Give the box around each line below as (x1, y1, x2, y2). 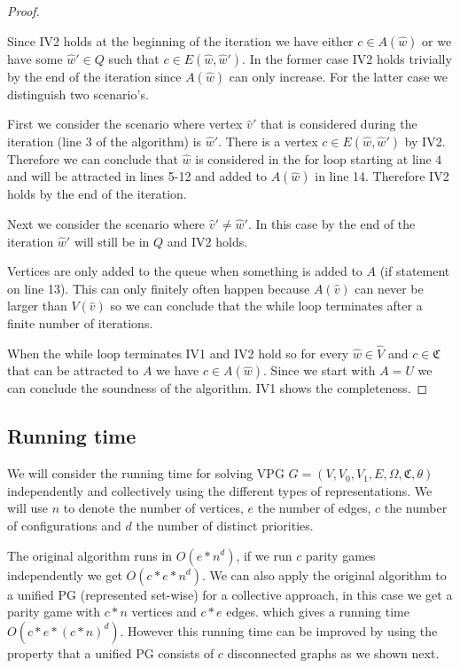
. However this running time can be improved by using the (120, 621, 438, 640)
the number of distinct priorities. (136, 515, 314, 534)
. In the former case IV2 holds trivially (242, 49, 452, 67)
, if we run (236, 546, 292, 564)
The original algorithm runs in (7, 546, 173, 564)
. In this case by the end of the (247, 214, 416, 232)
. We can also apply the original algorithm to (201, 565, 447, 584)
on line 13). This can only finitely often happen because (7, 279, 310, 297)
